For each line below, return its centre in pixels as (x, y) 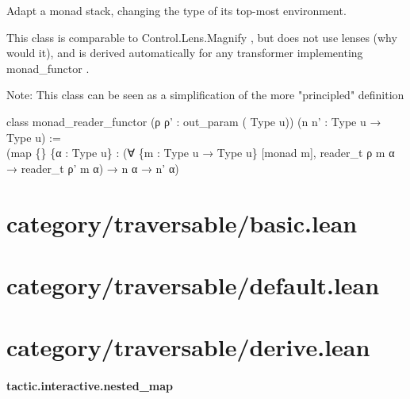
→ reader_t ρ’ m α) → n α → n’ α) (93, 168)
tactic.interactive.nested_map (90, 386)
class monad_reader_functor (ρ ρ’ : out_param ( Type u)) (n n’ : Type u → (194, 121)
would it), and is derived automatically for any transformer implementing (185, 53)
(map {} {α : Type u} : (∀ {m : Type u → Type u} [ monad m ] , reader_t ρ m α (201, 153)
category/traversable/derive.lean (188, 347)
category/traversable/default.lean (193, 284)
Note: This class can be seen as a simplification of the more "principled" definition (205, 95)
